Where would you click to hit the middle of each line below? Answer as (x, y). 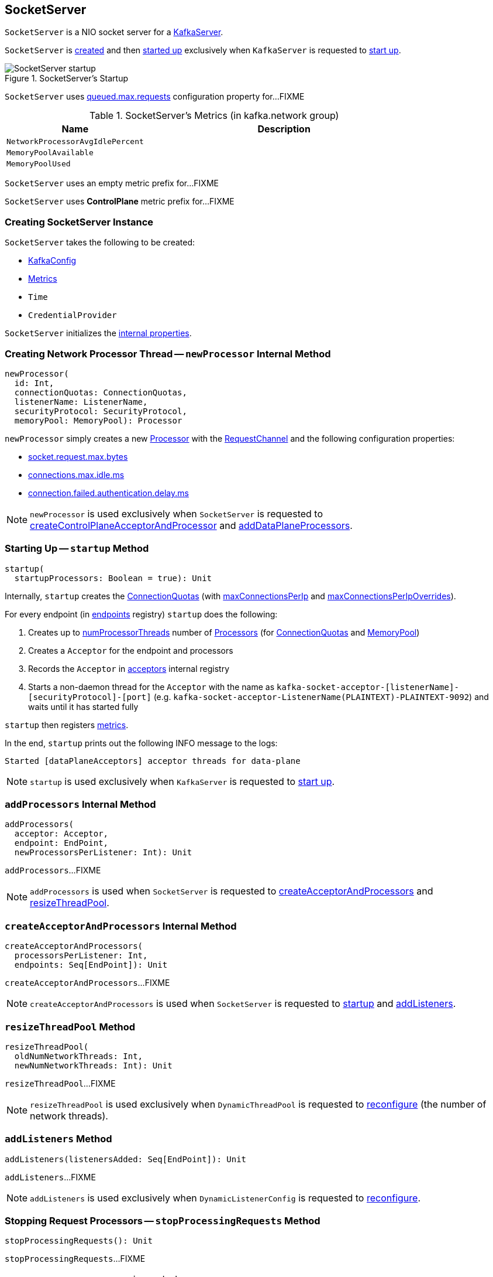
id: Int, (34, 383)
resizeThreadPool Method (70, 1027)
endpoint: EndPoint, (61, 843)
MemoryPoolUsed (39, 164)
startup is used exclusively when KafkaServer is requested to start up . (182, 781)
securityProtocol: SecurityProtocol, (101, 411)
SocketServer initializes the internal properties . (98, 333)
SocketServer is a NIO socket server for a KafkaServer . (114, 32)
